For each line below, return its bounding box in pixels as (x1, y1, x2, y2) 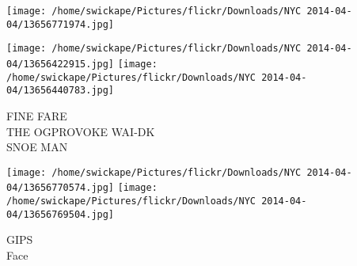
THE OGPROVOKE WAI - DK (6, 123, 155, 139)
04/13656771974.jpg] (6, 18, 115, 30)
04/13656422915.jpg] (6, 58, 115, 70)
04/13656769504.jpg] (6, 208, 115, 220)
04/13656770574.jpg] (6, 182, 115, 194)
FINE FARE (6, 107, 67, 123)
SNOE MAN (6, 139, 68, 155)
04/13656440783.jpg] (6, 85, 115, 97)
